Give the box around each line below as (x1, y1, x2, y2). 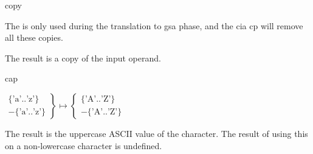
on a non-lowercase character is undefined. (5, 139, 162, 152)
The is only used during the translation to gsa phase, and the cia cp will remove (5, 19, 303, 32)
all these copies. (5, 31, 63, 44)
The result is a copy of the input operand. (5, 51, 161, 64)
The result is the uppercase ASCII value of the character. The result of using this (5, 127, 308, 139)
